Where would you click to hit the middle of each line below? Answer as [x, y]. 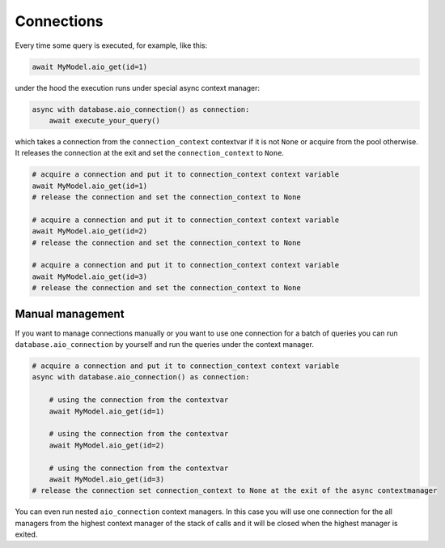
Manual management [70, 313]
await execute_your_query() [105, 120]
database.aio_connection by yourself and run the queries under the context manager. [165, 345]
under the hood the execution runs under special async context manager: [138, 88]
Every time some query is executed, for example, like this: [111, 45]
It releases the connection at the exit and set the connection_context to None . [150, 153]
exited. [26, 534]
